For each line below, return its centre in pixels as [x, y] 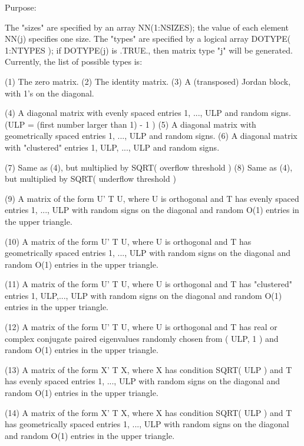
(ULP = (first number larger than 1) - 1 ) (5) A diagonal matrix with [130, 124]
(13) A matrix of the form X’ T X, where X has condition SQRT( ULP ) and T [148, 369]
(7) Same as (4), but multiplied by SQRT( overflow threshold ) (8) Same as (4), [149, 167]
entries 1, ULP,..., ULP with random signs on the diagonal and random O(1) [143, 295]
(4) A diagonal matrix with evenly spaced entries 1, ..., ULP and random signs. [148, 113]
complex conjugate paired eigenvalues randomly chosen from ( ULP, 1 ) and [142, 338]
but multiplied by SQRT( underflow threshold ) [90, 179]
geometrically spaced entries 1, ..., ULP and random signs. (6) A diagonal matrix [151, 136]
